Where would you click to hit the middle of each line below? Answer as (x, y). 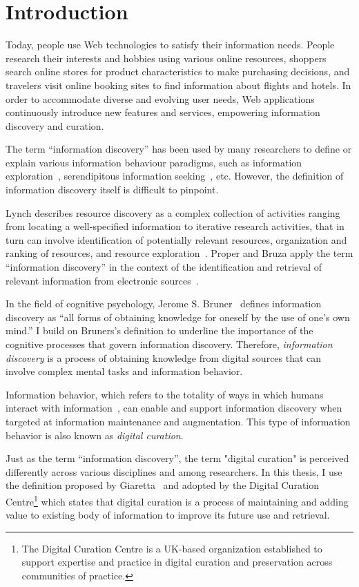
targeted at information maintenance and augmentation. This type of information (178, 421)
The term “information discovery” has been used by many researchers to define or (179, 149)
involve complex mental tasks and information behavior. (124, 371)
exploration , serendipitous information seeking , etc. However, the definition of (175, 176)
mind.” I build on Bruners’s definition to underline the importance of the (159, 330)
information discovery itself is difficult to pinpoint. (112, 190)
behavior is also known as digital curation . (95, 435)
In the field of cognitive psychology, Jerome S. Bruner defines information (164, 304)
